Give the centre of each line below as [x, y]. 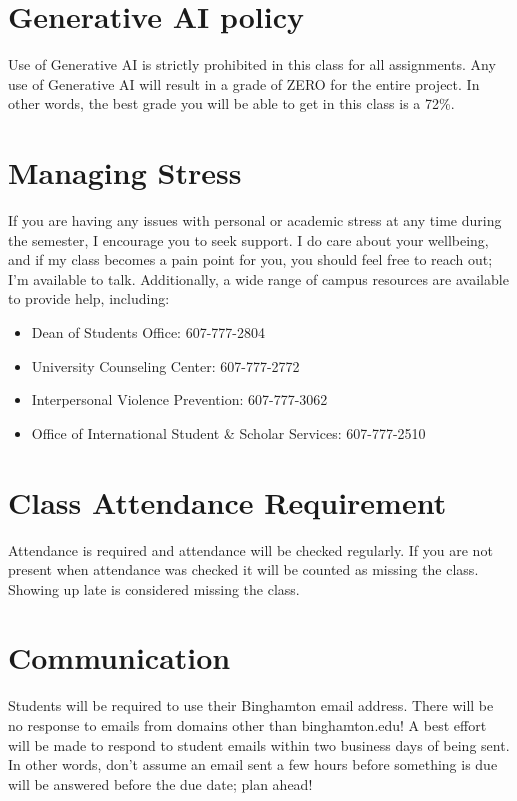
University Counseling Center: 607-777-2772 [165, 365]
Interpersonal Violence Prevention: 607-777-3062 [179, 399]
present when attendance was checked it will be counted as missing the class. [243, 569]
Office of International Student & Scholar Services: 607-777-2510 [228, 432]
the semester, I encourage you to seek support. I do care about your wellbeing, [248, 239]
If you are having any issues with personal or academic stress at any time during [255, 220]
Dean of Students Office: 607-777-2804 [148, 332]
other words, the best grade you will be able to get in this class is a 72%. [231, 103]
